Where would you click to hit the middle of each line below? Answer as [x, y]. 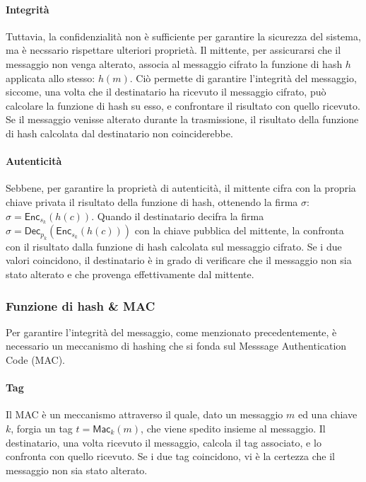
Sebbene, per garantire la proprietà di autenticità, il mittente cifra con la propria [181, 188]
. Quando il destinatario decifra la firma [178, 216]
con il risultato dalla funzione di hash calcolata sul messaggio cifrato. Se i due [174, 246]
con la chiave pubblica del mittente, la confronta [239, 230]
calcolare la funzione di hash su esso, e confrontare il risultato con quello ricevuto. [183, 105]
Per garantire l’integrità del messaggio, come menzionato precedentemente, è [171, 332]
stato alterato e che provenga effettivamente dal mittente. [130, 274]
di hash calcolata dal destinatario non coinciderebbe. [119, 133]
